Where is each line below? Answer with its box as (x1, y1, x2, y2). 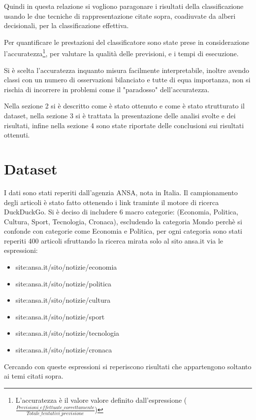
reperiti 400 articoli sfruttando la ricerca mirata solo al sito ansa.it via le (4, 235, 224, 245)
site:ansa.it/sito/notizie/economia (15, 262, 117, 272)
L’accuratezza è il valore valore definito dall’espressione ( (15, 394, 187, 405)
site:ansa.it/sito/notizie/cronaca (15, 345, 112, 355)
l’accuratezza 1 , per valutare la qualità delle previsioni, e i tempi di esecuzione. (4, 47, 239, 59)
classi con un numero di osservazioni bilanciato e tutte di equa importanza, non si (4, 74, 251, 85)
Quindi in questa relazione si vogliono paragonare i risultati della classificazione (4, 1, 244, 11)
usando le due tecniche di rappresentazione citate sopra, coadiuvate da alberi (4, 10, 236, 21)
